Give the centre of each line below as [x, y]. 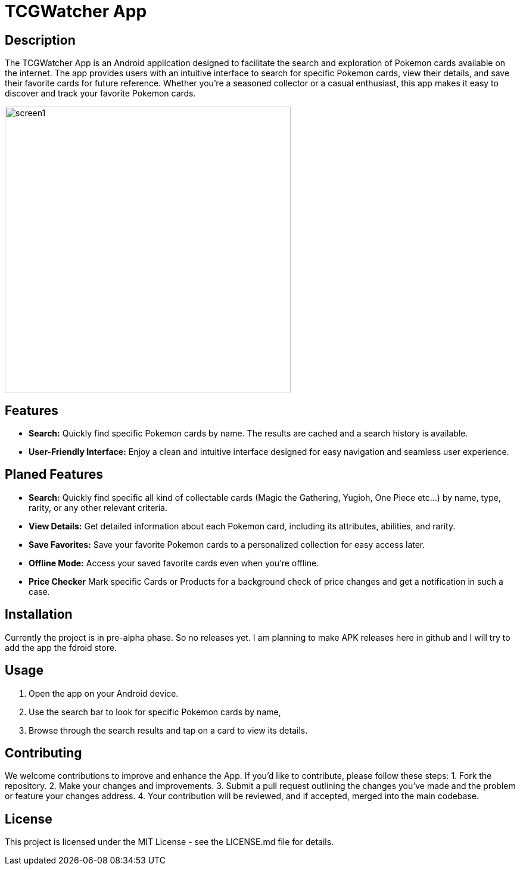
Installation [39, 615]
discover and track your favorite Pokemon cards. [100, 93]
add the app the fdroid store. [61, 647]
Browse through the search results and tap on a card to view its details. [168, 730]
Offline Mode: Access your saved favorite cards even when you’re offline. [174, 563]
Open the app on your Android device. [104, 693]
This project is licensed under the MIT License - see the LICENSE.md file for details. [169, 842]
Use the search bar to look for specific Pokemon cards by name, [155, 712]
